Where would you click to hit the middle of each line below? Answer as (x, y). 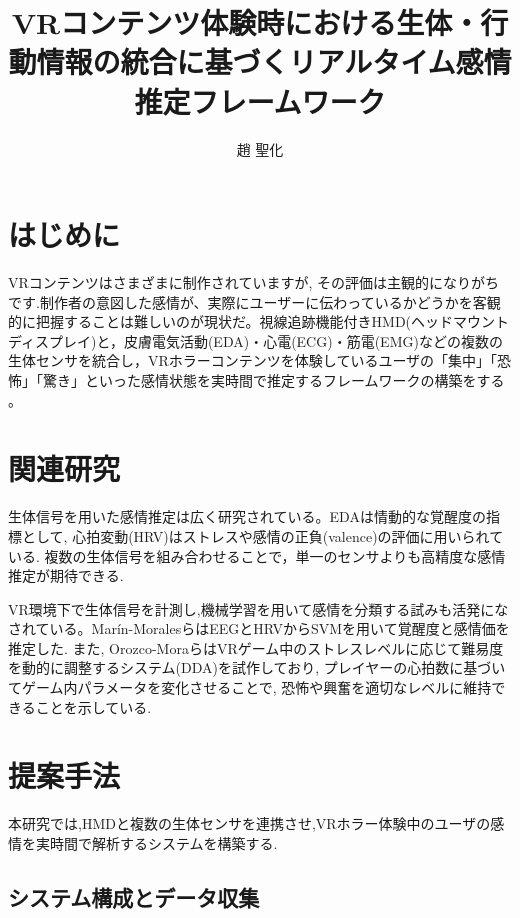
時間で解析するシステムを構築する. (163, 842)
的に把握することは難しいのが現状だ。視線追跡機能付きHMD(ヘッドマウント (259, 321)
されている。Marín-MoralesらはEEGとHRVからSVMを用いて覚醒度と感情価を (259, 628)
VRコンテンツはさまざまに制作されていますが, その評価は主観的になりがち (253, 282)
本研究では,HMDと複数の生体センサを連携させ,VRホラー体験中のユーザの (249, 823)
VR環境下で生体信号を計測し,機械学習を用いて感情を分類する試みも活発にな (258, 608)
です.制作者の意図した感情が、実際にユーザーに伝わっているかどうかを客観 (254, 301)
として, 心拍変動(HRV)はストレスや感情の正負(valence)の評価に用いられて (262, 535)
